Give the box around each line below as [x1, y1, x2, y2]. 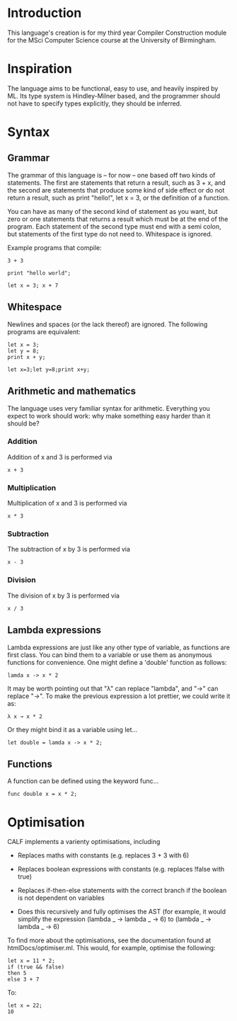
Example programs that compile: [7, 243, 103, 252]
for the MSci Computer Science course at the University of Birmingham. [7, 35, 217, 44]
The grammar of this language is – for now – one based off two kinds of [7, 171, 216, 179]
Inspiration [7, 61, 72, 77]
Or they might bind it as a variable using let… [7, 725, 138, 734]
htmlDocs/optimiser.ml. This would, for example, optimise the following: [7, 944, 216, 952]
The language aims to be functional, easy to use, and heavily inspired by [7, 84, 219, 93]
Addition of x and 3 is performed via [7, 452, 112, 461]
